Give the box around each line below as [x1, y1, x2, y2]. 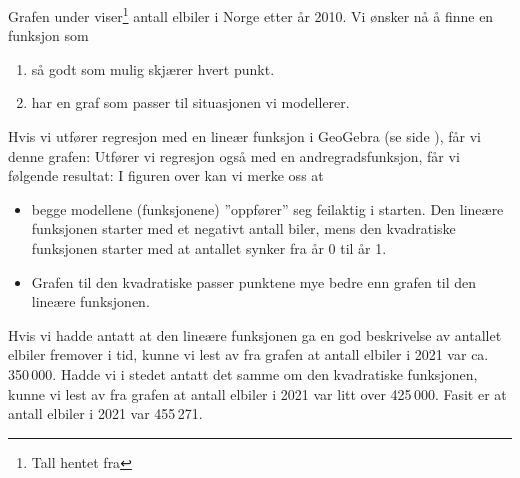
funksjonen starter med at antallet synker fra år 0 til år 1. [31, 238, 387, 258]
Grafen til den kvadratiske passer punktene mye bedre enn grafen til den [31, 271, 477, 292]
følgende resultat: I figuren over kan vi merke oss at [8, 165, 324, 186]
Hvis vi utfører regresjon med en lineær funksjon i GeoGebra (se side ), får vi [8, 126, 481, 147]
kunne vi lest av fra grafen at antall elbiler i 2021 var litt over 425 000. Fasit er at [8, 383, 507, 404]
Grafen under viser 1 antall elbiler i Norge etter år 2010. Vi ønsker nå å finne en [8, 3, 494, 26]
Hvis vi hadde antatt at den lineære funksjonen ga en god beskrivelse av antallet [8, 324, 502, 345]
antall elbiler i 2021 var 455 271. [8, 403, 203, 424]
